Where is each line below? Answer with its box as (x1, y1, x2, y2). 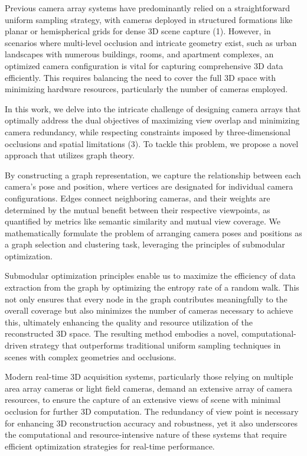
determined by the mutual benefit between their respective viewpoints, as (5, 203, 270, 216)
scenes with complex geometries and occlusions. (5, 350, 177, 363)
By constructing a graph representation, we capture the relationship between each (5, 168, 301, 181)
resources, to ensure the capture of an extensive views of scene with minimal (5, 393, 281, 406)
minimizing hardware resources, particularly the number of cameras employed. (5, 83, 288, 95)
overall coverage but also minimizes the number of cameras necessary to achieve (5, 304, 293, 317)
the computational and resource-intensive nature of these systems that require (5, 428, 287, 441)
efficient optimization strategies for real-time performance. (5, 439, 215, 452)
